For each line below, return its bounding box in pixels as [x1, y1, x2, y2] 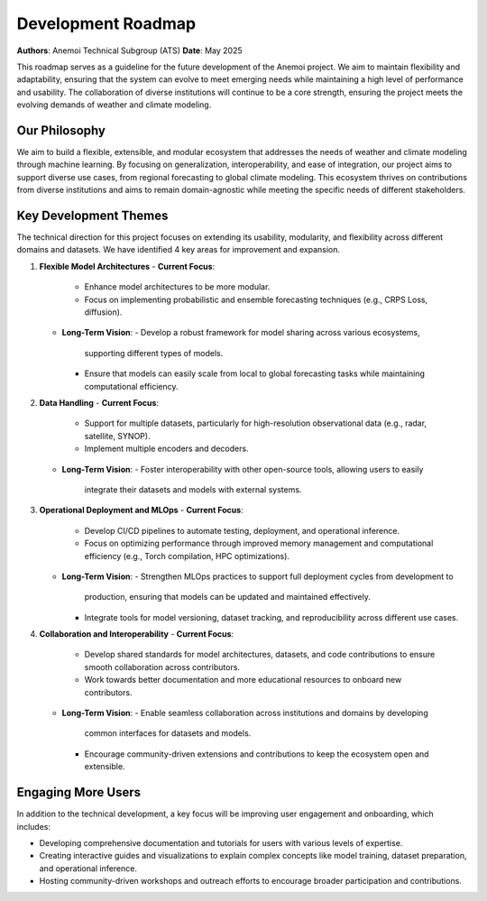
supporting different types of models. [84, 347, 224, 358]
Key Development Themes [16, 208, 169, 223]
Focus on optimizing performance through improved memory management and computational [84, 538, 434, 549]
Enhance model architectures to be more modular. [84, 281, 271, 292]
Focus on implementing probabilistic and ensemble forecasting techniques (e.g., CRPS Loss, [84, 294, 428, 305]
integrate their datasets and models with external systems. [84, 483, 302, 495]
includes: [16, 821, 51, 832]
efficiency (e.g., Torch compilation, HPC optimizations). [84, 550, 290, 561]
